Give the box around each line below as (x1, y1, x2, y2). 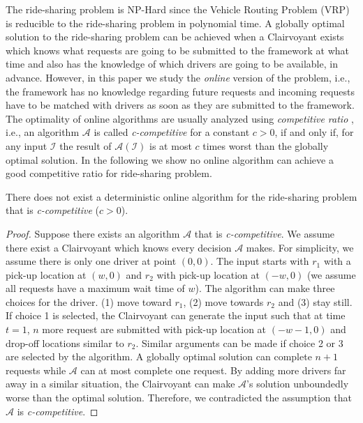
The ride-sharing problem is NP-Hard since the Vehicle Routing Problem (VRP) (6, 2, 350, 16)
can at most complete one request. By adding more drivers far (80, 362, 346, 377)
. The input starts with (210, 254, 309, 268)
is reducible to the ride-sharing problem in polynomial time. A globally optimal (6, 15, 345, 30)
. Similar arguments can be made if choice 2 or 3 (135, 335, 343, 350)
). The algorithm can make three (195, 281, 335, 295)
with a (323, 254, 351, 268)
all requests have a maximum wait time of (6, 281, 185, 295)
